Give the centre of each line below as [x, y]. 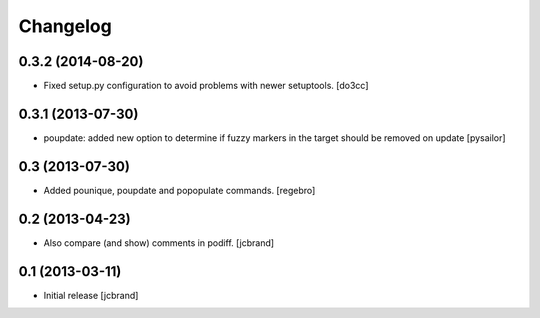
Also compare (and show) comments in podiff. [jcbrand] [159, 242]
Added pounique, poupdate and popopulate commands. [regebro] [179, 190]
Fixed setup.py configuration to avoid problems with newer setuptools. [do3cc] [206, 86]
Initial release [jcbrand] [91, 295]
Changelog [65, 26]
